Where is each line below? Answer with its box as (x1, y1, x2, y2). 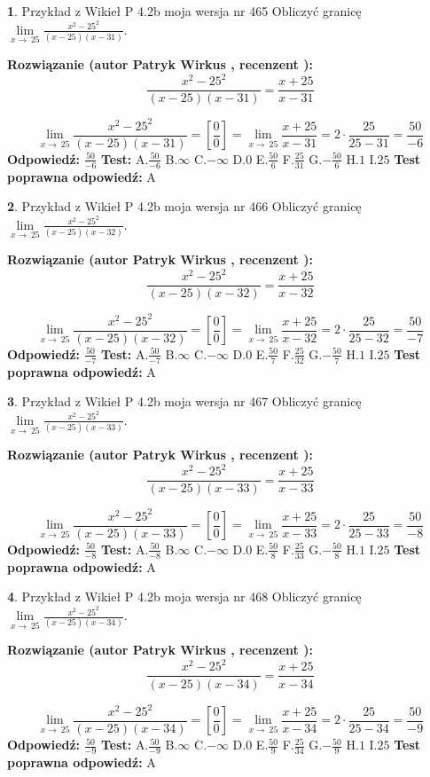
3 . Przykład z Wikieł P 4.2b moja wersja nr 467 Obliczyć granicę (7, 392, 362, 411)
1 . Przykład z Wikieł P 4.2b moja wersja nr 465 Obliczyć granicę (7, 2, 362, 20)
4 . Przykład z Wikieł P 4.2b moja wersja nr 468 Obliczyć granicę (7, 587, 362, 606)
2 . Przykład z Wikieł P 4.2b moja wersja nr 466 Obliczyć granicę (7, 197, 362, 216)
